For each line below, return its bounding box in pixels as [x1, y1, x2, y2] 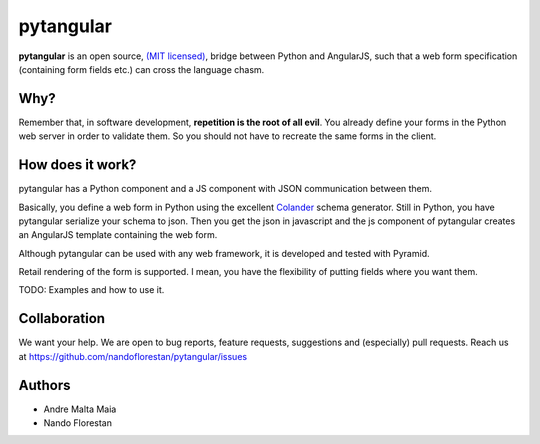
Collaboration [18, 310, 105, 327]
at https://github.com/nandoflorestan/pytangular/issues [18, 350, 248, 362]
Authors [18, 376, 71, 394]
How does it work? [18, 156, 137, 174]
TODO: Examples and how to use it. [18, 284, 165, 296]
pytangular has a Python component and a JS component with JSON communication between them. [18, 183, 433, 195]
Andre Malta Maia [43, 403, 117, 415]
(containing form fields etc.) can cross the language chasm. [18, 63, 265, 75]
